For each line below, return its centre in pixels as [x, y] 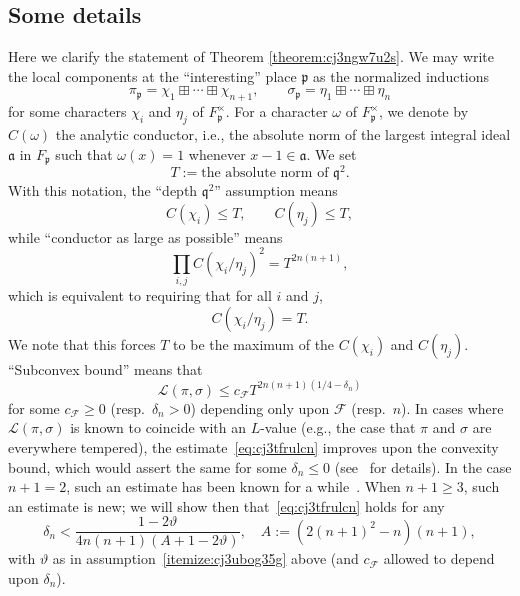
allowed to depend [439, 558]
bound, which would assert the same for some [147, 466]
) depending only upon [260, 407]
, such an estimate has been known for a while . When [233, 486]
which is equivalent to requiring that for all [140, 295]
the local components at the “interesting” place [152, 75]
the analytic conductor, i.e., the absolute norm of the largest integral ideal [283, 133]
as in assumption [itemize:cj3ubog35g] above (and [205, 558]
